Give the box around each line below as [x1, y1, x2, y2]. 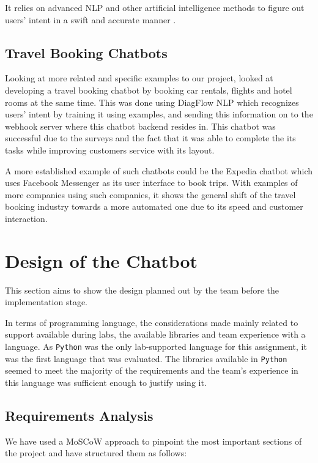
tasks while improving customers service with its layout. [5, 143, 215, 156]
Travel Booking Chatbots [5, 43, 168, 62]
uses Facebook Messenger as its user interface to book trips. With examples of [5, 176, 298, 189]
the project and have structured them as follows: [5, 446, 187, 459]
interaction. [5, 212, 48, 224]
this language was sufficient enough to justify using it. [5, 376, 207, 388]
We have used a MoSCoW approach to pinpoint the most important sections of [5, 434, 302, 447]
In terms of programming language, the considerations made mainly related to [5, 316, 298, 328]
